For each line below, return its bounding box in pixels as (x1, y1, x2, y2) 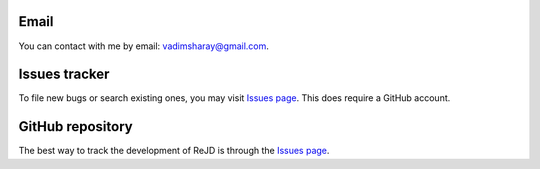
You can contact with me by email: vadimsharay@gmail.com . (18, 40, 270, 52)
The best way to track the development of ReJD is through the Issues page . (18, 145, 330, 157)
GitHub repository (18, 118, 134, 135)
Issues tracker (18, 66, 110, 83)
